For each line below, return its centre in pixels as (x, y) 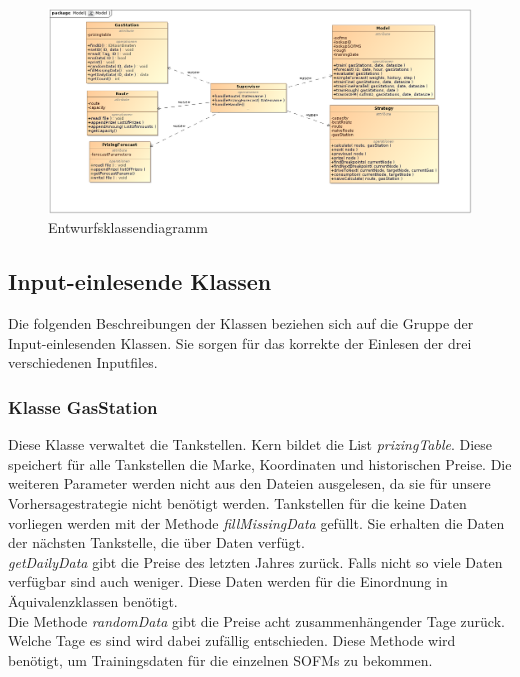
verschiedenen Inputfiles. (83, 362)
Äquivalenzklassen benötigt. (93, 600)
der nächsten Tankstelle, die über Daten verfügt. (156, 542)
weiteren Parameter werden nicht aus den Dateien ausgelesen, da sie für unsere (249, 483)
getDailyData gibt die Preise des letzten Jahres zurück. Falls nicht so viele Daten (255, 561)
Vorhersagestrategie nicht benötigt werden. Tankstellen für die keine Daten (237, 502)
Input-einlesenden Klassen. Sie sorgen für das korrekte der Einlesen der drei (240, 342)
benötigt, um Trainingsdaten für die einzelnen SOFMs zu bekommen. (220, 659)
